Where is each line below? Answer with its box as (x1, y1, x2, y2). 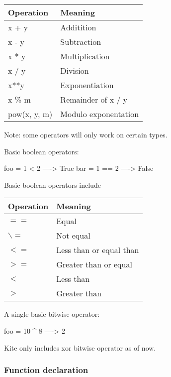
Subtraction (60, 36, 101, 47)
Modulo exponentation (60, 108, 139, 120)
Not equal (56, 230, 90, 242)
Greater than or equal (56, 258, 132, 270)
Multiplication (60, 50, 110, 62)
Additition (60, 21, 96, 33)
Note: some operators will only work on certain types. (4, 129, 168, 139)
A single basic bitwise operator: (4, 309, 100, 319)
